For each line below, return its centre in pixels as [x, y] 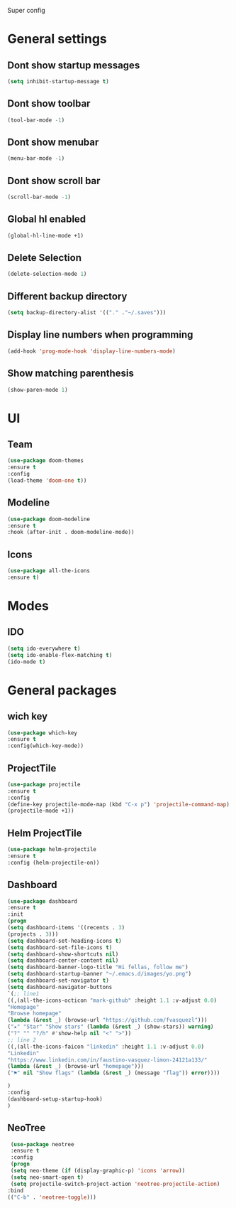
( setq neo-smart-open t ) [47, 1177]
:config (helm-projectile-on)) [54, 862]
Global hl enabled [47, 219]
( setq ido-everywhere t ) [44, 648]
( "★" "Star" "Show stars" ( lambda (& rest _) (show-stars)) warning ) [111, 1027]
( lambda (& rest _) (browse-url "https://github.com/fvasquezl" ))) [107, 1020]
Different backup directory [67, 296]
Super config [27, 10]
